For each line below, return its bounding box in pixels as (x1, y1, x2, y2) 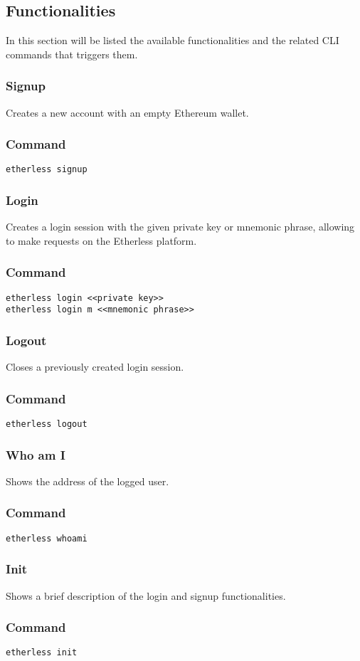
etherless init (6, 647, 78, 658)
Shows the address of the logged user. (6, 473, 169, 488)
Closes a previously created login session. (6, 359, 184, 374)
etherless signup (6, 164, 88, 175)
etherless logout (6, 419, 88, 430)
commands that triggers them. (6, 46, 138, 61)
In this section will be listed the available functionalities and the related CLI (6, 33, 339, 48)
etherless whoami (6, 533, 88, 544)
